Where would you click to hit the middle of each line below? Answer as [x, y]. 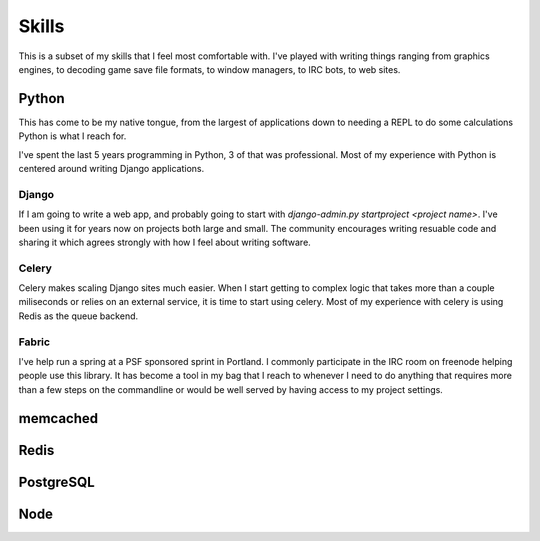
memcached [58, 418]
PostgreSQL [56, 481]
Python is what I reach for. [72, 136]
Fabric [34, 342]
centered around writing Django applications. [111, 169]
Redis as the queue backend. [78, 316]
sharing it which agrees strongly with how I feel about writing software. [165, 242]
